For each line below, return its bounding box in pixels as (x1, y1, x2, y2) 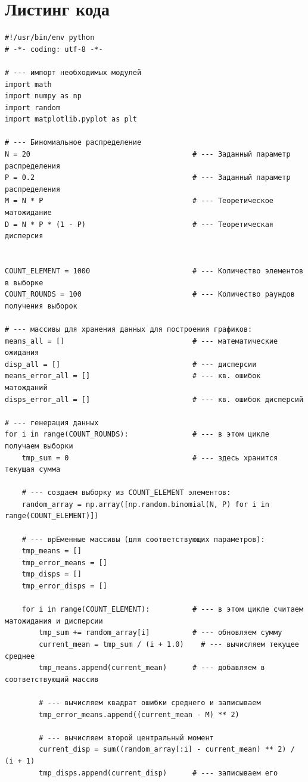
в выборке (5, 278, 43, 287)
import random (5, 103, 61, 112)
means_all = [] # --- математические (5, 337, 278, 345)
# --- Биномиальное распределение (5, 138, 142, 147)
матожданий (5, 383, 48, 392)
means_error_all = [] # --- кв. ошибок (5, 372, 261, 381)
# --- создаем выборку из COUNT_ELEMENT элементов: (21, 488, 231, 497)
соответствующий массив (5, 675, 99, 684)
